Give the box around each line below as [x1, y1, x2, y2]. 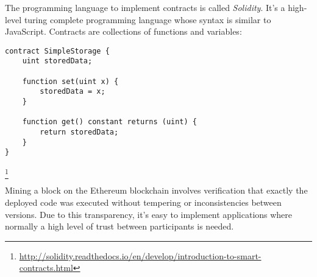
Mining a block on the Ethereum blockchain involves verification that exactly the [5, 184, 308, 197]
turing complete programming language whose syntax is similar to [24, 13, 271, 26]
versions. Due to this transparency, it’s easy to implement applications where [5, 208, 293, 220]
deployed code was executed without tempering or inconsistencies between [5, 195, 282, 208]
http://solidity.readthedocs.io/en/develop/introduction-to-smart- [19, 249, 262, 262]
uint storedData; [22, 57, 93, 66]
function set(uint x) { [22, 77, 119, 86]
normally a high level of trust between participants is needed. [5, 220, 234, 233]
